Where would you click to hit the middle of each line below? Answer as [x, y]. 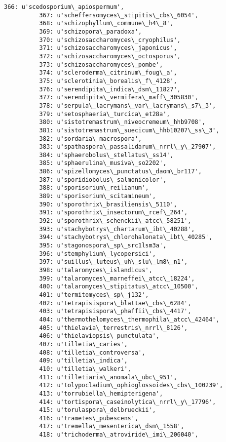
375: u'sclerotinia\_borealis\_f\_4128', [108, 81]
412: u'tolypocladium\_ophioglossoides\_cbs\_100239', [131, 385]
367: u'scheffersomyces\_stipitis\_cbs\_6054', [119, 15]
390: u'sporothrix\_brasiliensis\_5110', [108, 204]
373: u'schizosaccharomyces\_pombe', [101, 64]
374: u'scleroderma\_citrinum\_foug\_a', [108, 73]
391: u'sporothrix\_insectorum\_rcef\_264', [113, 213]
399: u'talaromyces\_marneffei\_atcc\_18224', [117, 278]
